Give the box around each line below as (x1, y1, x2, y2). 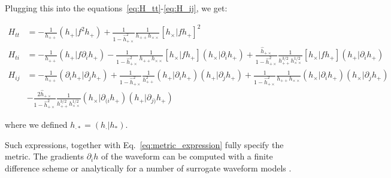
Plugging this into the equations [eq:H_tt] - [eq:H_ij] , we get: (5, 2, 228, 14)
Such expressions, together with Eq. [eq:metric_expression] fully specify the (5, 138, 284, 151)
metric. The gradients (5, 150, 84, 162)
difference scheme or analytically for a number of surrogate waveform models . (5, 161, 292, 174)
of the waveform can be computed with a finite (101, 150, 273, 162)
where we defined (5, 118, 68, 131)
